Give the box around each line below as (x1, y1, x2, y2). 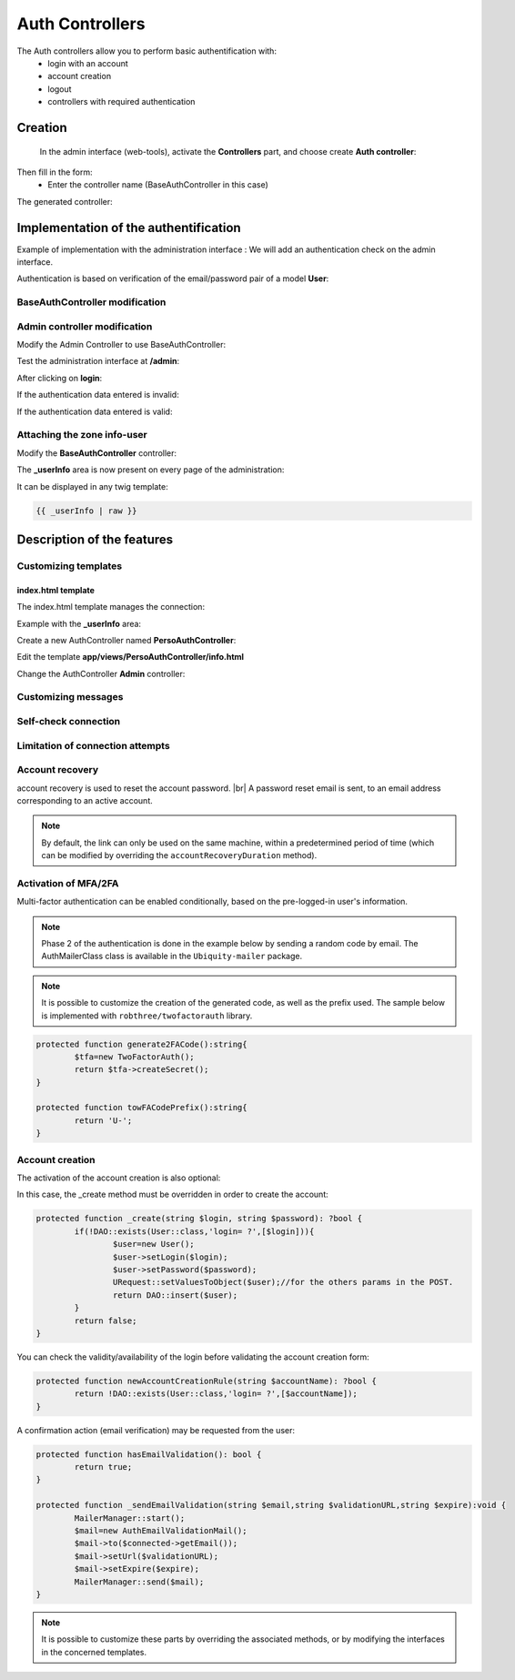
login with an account (47, 57, 129, 68)
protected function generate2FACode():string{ (35, 1038, 247, 1049)
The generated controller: (16, 196, 113, 207)
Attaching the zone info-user (16, 429, 147, 441)
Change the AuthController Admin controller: (16, 668, 186, 679)
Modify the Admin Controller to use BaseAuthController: (16, 339, 227, 350)
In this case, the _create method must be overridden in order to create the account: (16, 1189, 328, 1200)
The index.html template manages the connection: (16, 602, 205, 612)
